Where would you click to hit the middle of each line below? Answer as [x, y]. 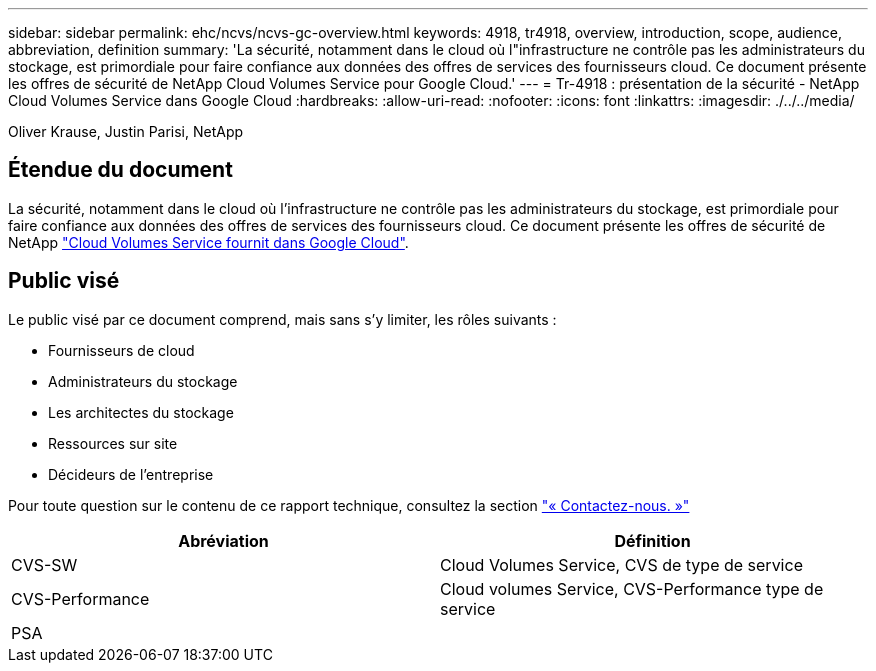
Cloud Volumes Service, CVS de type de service [621, 564]
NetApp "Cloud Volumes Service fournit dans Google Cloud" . [208, 242]
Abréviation [223, 540]
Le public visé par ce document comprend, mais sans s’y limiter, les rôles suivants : [282, 319]
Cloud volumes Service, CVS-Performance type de [632, 588]
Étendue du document [120, 170]
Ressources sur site [113, 443]
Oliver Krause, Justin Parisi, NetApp [126, 131]
